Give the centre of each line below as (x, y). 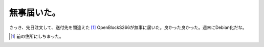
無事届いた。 (35, 13)
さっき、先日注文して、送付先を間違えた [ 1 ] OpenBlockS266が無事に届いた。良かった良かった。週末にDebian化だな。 (128, 27)
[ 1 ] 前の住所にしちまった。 (37, 36)
